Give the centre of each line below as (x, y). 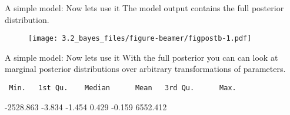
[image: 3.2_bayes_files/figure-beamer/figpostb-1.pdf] (140, 39)
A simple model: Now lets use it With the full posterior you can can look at (141, 57)
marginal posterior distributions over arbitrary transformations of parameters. (145, 69)
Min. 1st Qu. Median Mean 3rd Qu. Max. (123, 88)
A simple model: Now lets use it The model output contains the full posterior (144, 8)
